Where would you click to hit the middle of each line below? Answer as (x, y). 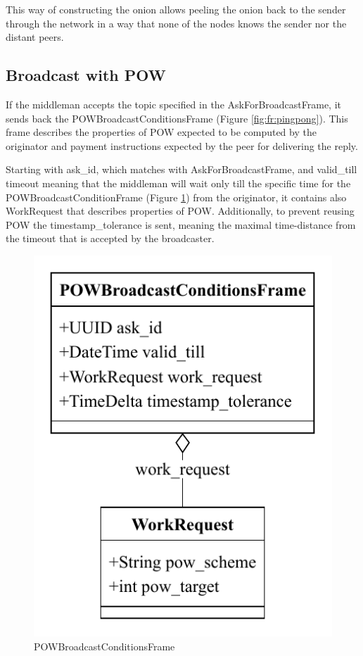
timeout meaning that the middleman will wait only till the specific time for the (178, 183)
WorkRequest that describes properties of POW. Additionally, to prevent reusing (180, 211)
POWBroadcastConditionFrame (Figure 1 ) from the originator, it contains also (176, 197)
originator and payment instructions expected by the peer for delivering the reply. (182, 145)
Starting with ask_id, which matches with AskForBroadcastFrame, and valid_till (181, 169)
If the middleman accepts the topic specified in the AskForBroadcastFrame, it (173, 104)
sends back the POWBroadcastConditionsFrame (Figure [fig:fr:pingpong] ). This (177, 118)
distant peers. (35, 37)
